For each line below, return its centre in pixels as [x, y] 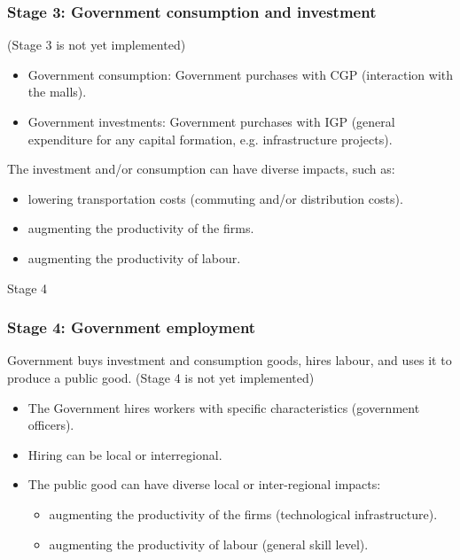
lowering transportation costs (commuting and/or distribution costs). [215, 198]
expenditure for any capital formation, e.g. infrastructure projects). [210, 139]
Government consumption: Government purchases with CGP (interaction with [241, 74]
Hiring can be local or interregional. [125, 454]
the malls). [57, 92]
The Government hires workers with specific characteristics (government [224, 407]
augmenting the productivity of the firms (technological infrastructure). [243, 513]
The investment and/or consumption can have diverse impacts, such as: [201, 169]
